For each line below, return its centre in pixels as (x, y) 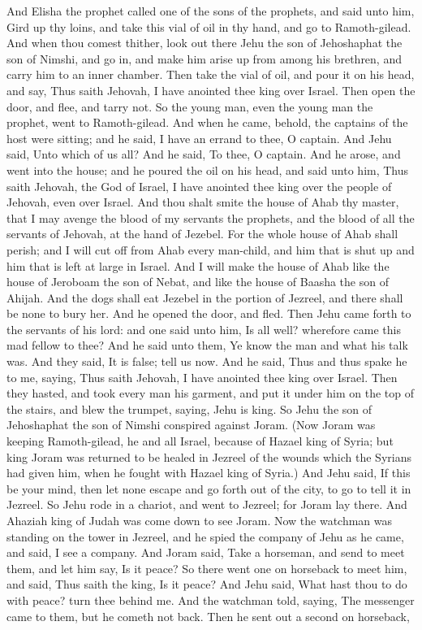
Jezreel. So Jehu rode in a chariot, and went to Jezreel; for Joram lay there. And (207, 504)
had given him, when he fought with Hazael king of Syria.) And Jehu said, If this (209, 473)
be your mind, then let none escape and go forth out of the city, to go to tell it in (209, 488)
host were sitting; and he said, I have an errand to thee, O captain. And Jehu (199, 138)
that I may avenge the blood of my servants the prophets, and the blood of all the (211, 217)
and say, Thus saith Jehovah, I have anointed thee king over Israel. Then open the (211, 90)
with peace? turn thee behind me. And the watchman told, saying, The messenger (211, 600)
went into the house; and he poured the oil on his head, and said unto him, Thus (208, 169)
